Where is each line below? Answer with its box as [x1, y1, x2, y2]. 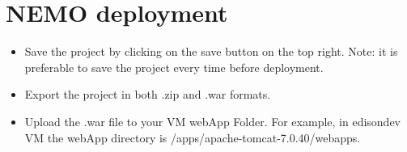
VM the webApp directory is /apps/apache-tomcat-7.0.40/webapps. [24, 129, 361, 146]
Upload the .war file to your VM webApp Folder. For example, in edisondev [24, 112, 401, 129]
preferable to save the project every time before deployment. [24, 58, 324, 75]
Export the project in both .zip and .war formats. [24, 86, 271, 103]
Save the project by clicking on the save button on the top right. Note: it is [24, 43, 398, 60]
